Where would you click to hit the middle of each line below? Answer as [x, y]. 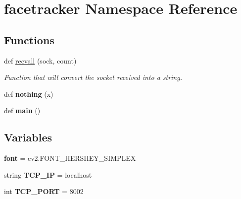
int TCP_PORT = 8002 [44, 191]
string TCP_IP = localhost [48, 174]
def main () [22, 110]
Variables [28, 137]
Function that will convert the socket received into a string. [93, 77]
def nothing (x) [29, 94]
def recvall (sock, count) [40, 60]
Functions [29, 39]
